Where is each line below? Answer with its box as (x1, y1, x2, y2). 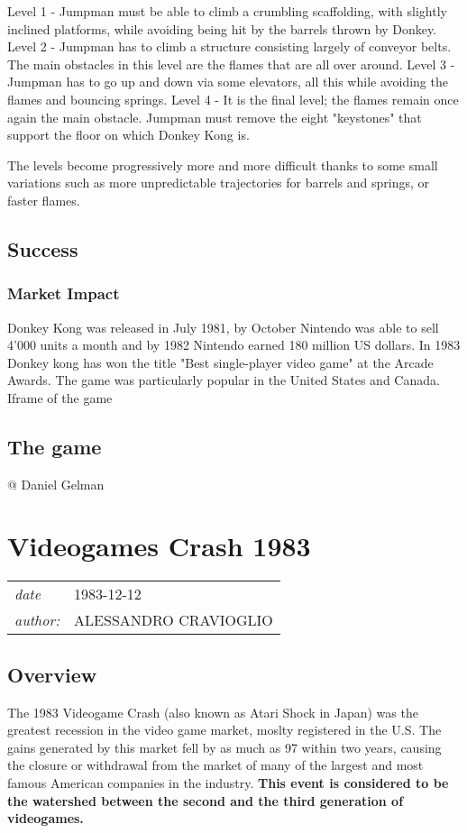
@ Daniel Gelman (7, 474, 105, 493)
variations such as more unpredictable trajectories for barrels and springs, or (7, 173, 430, 192)
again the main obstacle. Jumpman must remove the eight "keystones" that (7, 107, 422, 126)
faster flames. (7, 190, 80, 209)
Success (7, 234, 78, 262)
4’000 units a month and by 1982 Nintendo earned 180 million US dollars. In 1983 (7, 335, 461, 354)
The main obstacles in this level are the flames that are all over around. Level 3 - (7, 54, 455, 73)
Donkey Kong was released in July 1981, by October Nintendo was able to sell (7, 317, 439, 336)
